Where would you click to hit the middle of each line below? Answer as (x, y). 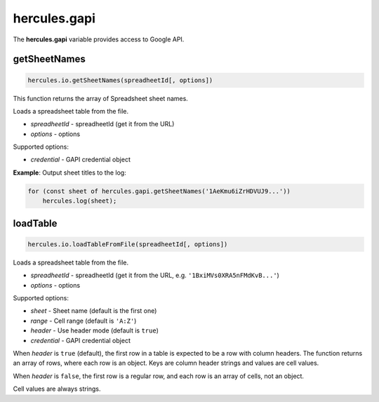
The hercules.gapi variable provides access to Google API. (99, 39)
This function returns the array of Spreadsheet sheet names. (101, 98)
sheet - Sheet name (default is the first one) (94, 311)
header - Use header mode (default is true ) (95, 330)
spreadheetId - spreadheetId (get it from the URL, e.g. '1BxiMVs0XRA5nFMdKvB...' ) (155, 275)
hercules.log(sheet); (80, 201)
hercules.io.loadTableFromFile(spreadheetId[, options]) (128, 244)
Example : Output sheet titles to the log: (69, 173)
